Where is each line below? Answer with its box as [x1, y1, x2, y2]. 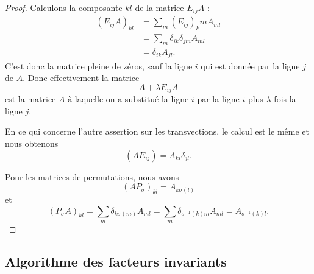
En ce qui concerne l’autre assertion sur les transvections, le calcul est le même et [5, 125, 309, 138]
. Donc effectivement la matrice [23, 71, 140, 84]
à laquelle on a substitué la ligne [68, 93, 189, 105]
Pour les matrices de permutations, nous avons [5, 170, 179, 183]
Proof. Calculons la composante [5, 1, 123, 13]
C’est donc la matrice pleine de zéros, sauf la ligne [5, 59, 193, 72]
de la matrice [135, 1, 184, 13]
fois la [274, 93, 296, 105]
